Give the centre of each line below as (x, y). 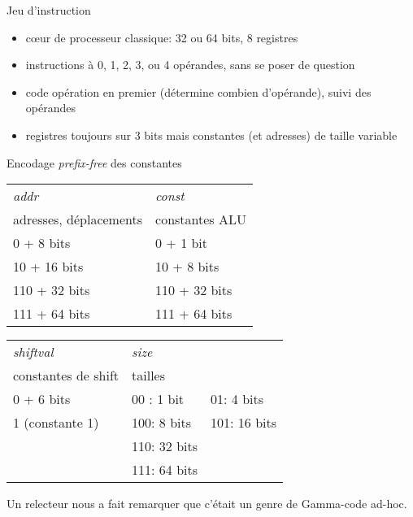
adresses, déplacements (78, 219)
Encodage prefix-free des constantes (94, 162)
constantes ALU (201, 219)
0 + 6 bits (42, 399)
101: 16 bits (244, 423)
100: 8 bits (162, 423)
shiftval (33, 352)
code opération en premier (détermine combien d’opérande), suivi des (198, 91)
